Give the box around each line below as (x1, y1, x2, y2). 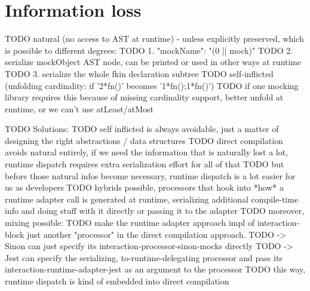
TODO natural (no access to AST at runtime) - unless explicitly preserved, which (5, 32, 304, 45)
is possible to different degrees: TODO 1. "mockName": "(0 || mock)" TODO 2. (5, 44, 293, 56)
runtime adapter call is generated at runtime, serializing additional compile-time (5, 192, 299, 205)
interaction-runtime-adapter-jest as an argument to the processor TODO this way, (5, 263, 306, 275)
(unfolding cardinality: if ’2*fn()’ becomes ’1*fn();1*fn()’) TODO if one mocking (5, 79, 299, 91)
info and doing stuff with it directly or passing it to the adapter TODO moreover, (5, 204, 305, 217)
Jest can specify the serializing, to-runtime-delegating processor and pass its (5, 251, 283, 264)
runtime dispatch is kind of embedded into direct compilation (5, 275, 229, 287)
